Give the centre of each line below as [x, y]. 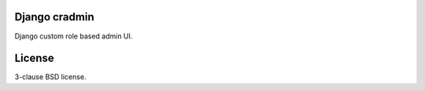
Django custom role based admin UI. [74, 36]
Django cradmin [54, 17]
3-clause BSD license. [50, 77]
